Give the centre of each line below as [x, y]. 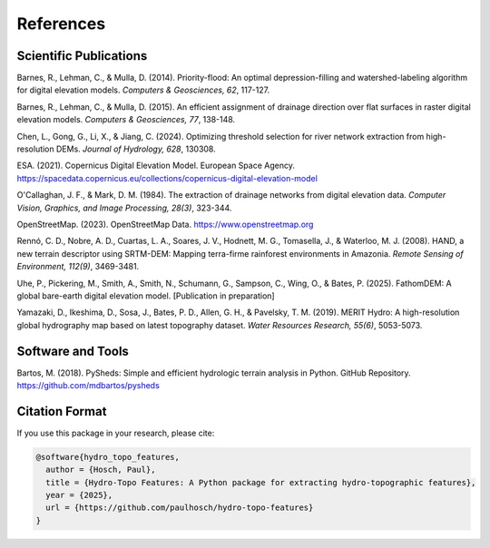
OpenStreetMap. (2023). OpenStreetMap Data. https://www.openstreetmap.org [165, 224]
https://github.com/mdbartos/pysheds [88, 385]
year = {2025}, [79, 495]
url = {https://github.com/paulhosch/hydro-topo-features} [180, 508]
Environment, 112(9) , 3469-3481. [78, 267]
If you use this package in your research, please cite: [116, 433]
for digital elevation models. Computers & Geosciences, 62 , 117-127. [143, 90]
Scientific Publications [82, 56]
